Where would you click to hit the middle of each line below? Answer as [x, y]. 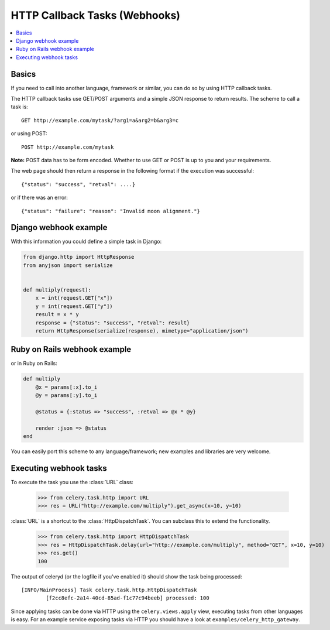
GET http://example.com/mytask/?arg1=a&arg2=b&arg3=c [100, 120]
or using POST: [29, 133]
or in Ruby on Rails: [34, 364]
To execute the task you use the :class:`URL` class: [72, 482]
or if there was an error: [39, 198]
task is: [20, 107]
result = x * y [57, 314]
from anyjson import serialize [68, 265]
